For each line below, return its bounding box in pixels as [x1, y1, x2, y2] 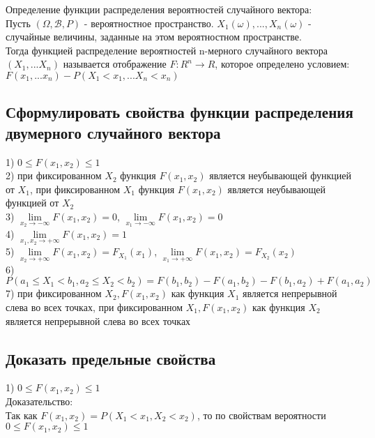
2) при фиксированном [6, 168, 102, 183]
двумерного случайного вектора [6, 121, 221, 143]
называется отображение [63, 56, 167, 71]
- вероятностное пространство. [84, 15, 214, 30]
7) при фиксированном [6, 286, 102, 301]
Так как [6, 407, 38, 422]
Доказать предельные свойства [6, 347, 216, 369]
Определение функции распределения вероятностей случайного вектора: [6, 2, 312, 16]
